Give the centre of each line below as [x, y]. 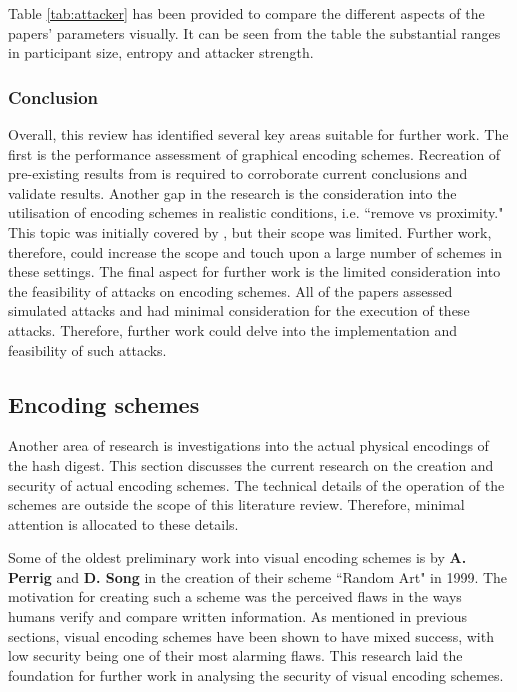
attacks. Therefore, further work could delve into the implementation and [233, 329]
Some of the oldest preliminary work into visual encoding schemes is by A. [237, 557]
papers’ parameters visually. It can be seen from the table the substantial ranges [254, 32]
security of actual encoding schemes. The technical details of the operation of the [256, 484]
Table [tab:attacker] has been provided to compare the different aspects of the [246, 13]
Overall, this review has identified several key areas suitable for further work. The [258, 134]
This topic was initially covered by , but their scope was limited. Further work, [250, 231]
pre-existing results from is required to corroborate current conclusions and [238, 173]
